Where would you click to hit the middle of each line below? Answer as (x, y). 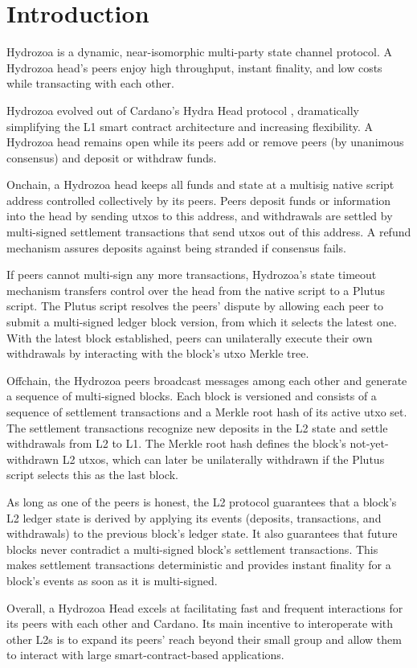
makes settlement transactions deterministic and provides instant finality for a (199, 565)
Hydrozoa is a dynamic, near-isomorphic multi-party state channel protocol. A (199, 52)
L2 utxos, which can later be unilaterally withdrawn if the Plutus (223, 459)
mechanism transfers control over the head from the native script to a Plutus (196, 290)
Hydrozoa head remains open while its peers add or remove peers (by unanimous (205, 142)
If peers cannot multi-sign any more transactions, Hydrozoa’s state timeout (192, 275)
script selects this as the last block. (92, 475)
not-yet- (369, 443)
